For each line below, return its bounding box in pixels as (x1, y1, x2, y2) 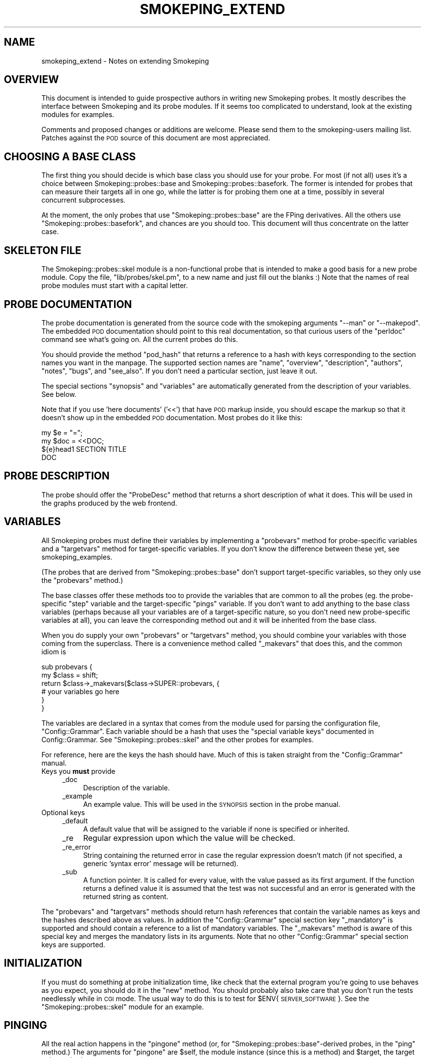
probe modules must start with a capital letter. (41, 281, 188, 290)
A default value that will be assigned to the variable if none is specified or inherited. (83, 824, 350, 833)
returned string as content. (83, 892, 168, 901)
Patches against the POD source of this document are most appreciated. (41, 134, 270, 142)
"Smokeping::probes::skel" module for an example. (41, 1002, 204, 1011)
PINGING (4, 1019, 47, 1031)
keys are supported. (41, 940, 105, 949)
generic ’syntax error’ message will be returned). (83, 859, 239, 868)
